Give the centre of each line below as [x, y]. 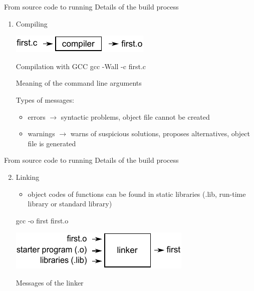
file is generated [52, 143]
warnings [41, 133]
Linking [28, 177]
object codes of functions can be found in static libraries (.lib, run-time [137, 194]
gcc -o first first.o [42, 220]
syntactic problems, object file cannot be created [135, 116]
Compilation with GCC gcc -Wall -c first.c [81, 66]
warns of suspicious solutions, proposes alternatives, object [160, 133]
